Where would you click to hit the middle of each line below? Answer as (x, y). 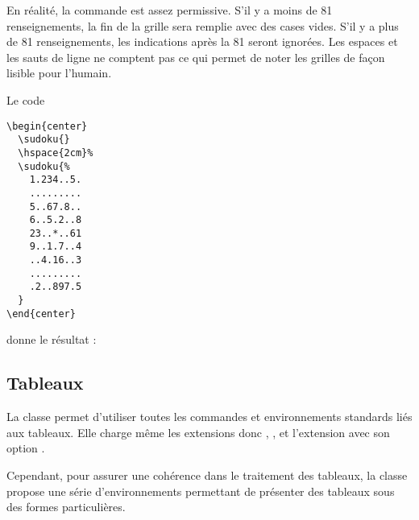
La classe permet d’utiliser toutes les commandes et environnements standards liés (209, 417)
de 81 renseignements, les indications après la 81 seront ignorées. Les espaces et (202, 41)
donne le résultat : (52, 339)
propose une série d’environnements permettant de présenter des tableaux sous (201, 491)
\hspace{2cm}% (56, 153)
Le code (26, 99)
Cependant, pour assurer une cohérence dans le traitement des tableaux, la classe (207, 475)
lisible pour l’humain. (59, 73)
